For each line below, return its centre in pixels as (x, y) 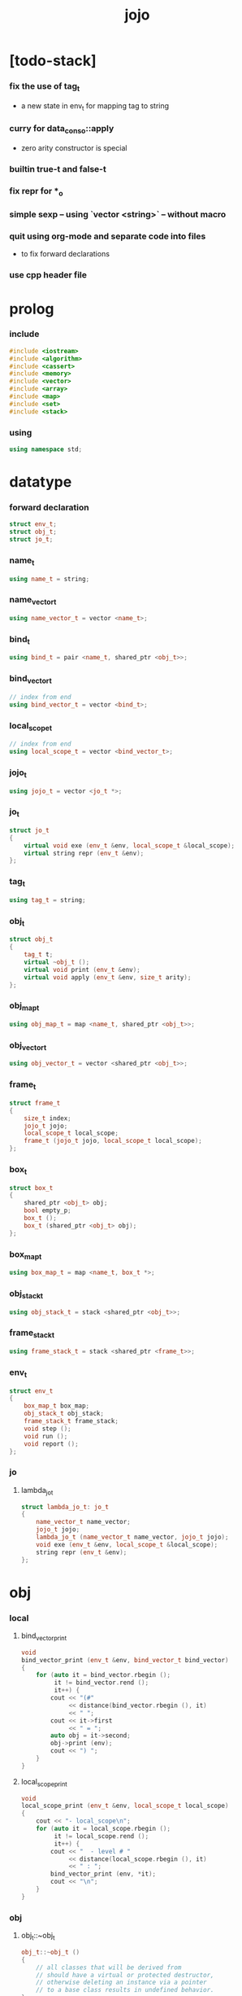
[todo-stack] (53, 61)
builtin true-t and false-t (58, 169)
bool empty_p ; (48, 1210)
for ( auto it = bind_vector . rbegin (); (104, 1675)
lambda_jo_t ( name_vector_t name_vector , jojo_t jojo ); (132, 1537)
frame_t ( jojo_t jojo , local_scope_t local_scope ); (113, 1141)
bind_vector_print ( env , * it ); (104, 1874)
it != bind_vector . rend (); (102, 1683)
